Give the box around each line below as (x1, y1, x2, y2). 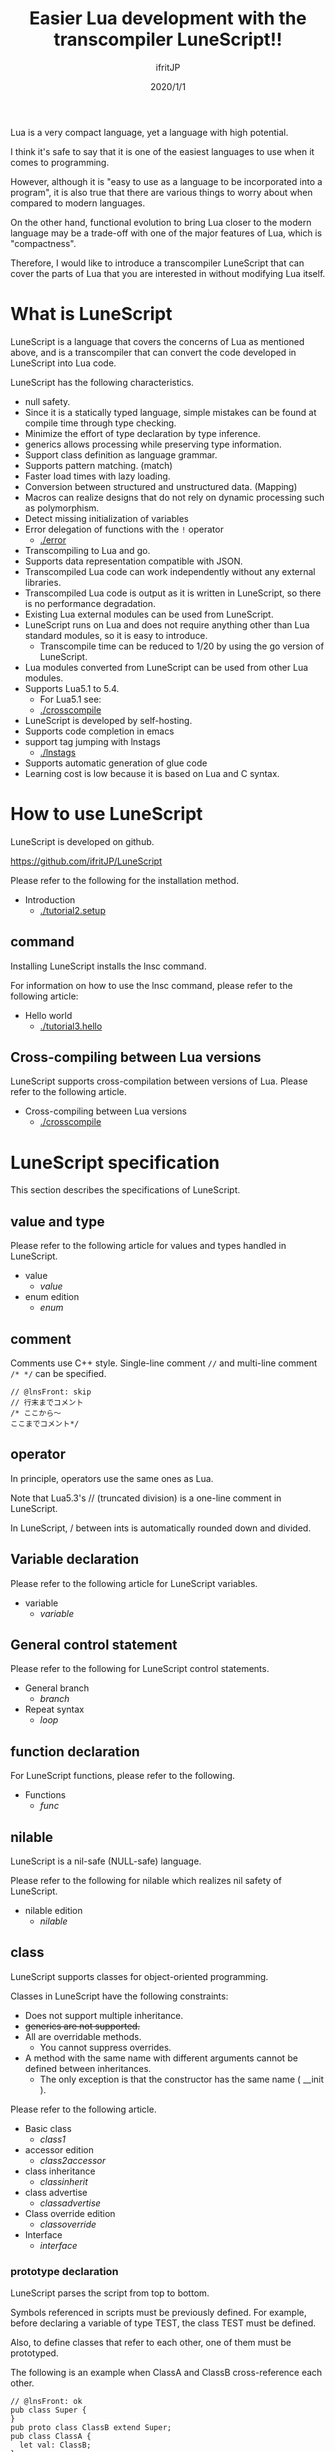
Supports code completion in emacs (24, 725, 175, 737)
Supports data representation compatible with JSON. (24, 555, 243, 567)
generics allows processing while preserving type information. (24, 438, 282, 450)
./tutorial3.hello (39, 1020, 103, 1032)
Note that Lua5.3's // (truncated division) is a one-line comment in (10, 1492, 282, 1504)
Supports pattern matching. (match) (24, 459, 173, 471)
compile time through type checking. (24, 417, 177, 429)
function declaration (10, 1743, 140, 1760)
